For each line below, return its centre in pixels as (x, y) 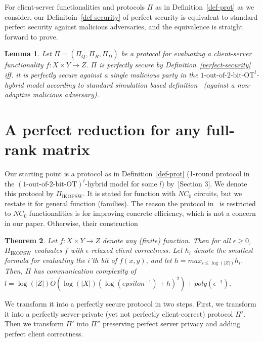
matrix (66, 149)
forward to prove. (31, 36)
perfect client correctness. (44, 333)
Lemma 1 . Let (28, 53)
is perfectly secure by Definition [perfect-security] (175, 65)
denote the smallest (223, 250)
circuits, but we (218, 193)
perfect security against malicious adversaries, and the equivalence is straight (124, 27)
